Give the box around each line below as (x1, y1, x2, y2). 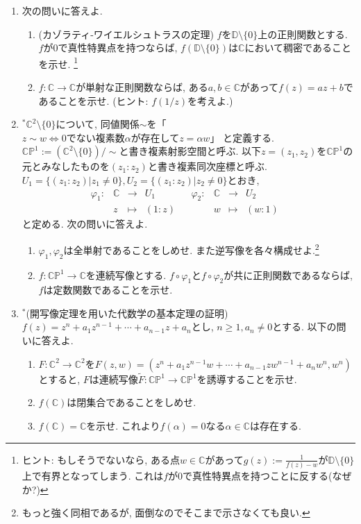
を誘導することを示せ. (196, 371, 297, 386)
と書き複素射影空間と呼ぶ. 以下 (119, 144, 261, 158)
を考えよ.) (187, 93, 233, 108)
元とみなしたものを (22, 159, 110, 174)
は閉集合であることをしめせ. (67, 395, 196, 409)
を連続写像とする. (85, 267, 167, 282)
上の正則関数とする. (258, 26, 348, 41)
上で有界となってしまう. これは (22, 468, 164, 482)
